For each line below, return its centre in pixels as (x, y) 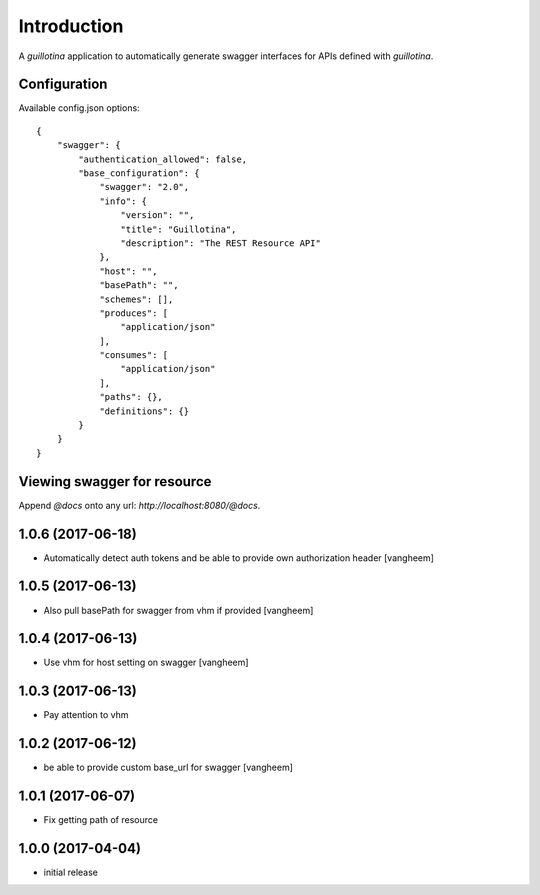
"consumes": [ (134, 355)
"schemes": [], (136, 299)
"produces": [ (134, 313)
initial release (71, 872)
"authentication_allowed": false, (163, 159)
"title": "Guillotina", (178, 229)
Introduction (71, 26)
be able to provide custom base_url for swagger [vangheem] (168, 767)
